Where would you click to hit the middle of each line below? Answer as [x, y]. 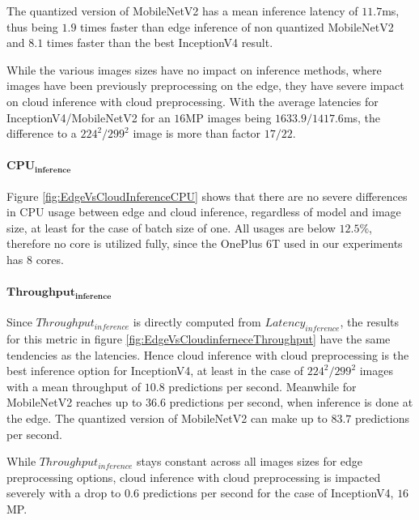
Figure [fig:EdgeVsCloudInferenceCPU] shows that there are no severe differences [207, 196]
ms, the [362, 117]
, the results [369, 322]
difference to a [42, 133]
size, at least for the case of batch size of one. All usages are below [171, 227]
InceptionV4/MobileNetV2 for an [89, 117]
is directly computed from [197, 322]
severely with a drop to [64, 493]
